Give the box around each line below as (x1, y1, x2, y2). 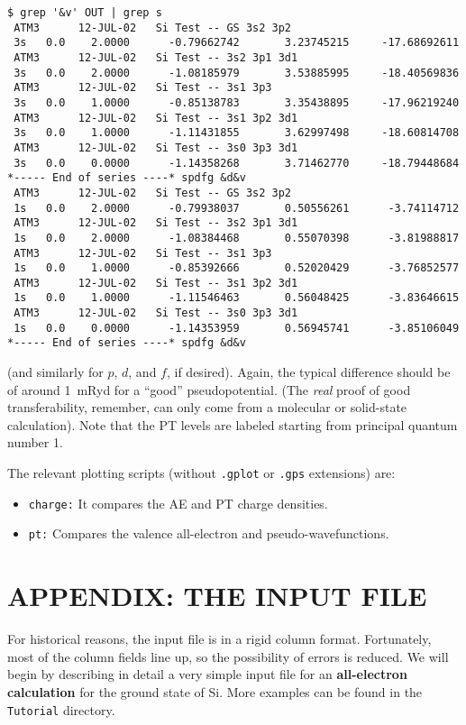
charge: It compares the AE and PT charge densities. (28, 493, 328, 512)
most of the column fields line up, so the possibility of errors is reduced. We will (7, 647, 449, 665)
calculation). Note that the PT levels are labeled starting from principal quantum (7, 415, 458, 434)
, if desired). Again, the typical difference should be (166, 362, 451, 381)
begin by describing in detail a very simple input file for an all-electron (7, 665, 407, 684)
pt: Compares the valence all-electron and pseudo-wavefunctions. (28, 524, 389, 543)
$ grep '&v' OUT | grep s (7, 6, 162, 19)
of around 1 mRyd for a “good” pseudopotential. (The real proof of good (7, 380, 411, 399)
